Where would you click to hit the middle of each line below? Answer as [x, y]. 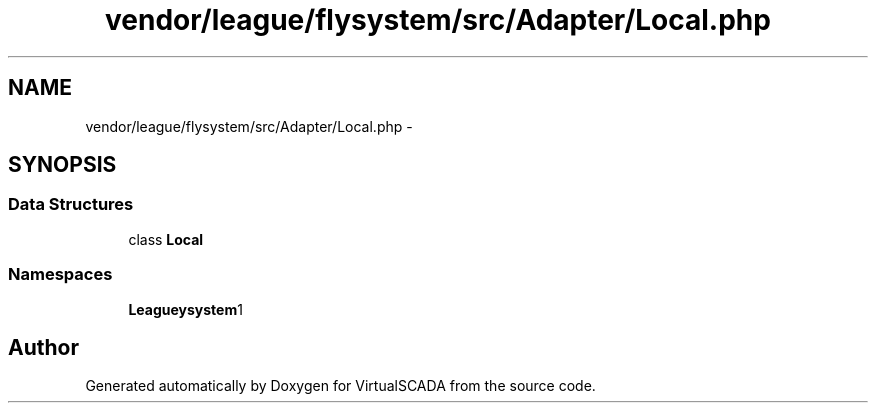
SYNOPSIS [62, 165]
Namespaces [60, 274]
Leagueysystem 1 [185, 309]
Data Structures [71, 204]
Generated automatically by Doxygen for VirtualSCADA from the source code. [340, 386]
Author [43, 347]
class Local [166, 239]
